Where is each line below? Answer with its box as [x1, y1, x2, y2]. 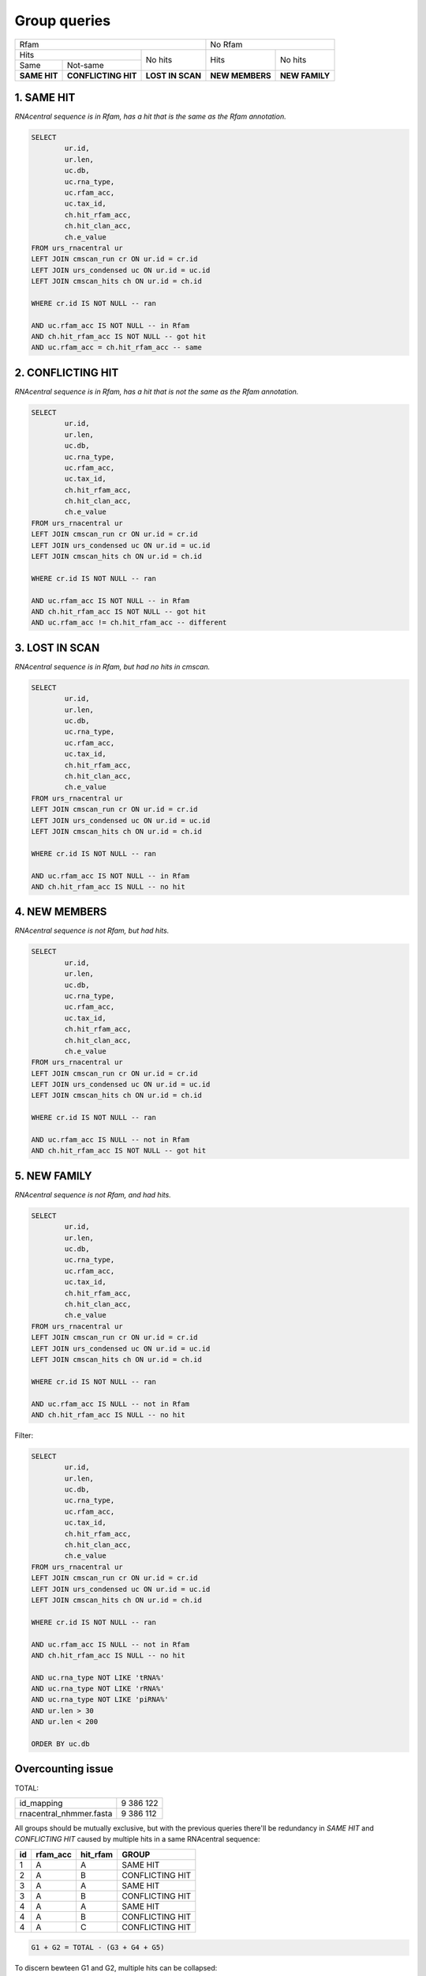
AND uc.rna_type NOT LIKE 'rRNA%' [31, 1684, 165, 1693]
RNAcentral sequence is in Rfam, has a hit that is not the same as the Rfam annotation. [14, 387, 299, 396]
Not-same [66, 59, 104, 70]
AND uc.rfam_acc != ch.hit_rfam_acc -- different [31, 618, 227, 628]
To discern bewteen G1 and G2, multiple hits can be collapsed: [14, 1963, 218, 1973]
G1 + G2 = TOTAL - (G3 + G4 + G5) [31, 1943, 165, 1952]
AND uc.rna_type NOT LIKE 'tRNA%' [31, 1672, 165, 1682]
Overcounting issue [14, 1763, 114, 1776]
